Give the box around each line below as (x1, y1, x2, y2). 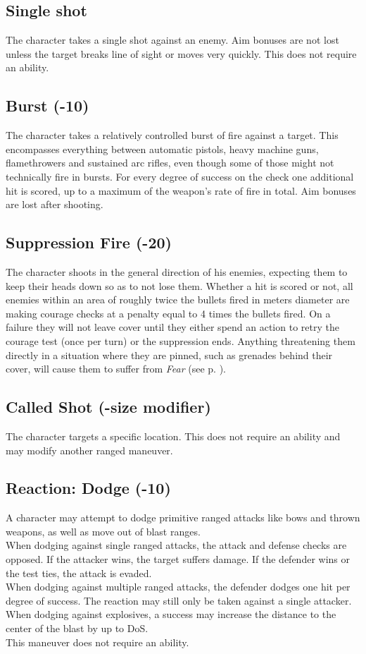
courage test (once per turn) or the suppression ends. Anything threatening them (6, 333, 355, 348)
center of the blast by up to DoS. (6, 621, 149, 636)
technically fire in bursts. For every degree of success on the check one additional (6, 169, 354, 183)
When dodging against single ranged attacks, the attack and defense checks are (6, 538, 347, 552)
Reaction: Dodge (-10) (6, 477, 171, 499)
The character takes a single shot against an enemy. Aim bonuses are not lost (6, 32, 339, 47)
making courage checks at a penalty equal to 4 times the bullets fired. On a (6, 305, 331, 320)
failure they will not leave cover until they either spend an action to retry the (6, 320, 339, 334)
